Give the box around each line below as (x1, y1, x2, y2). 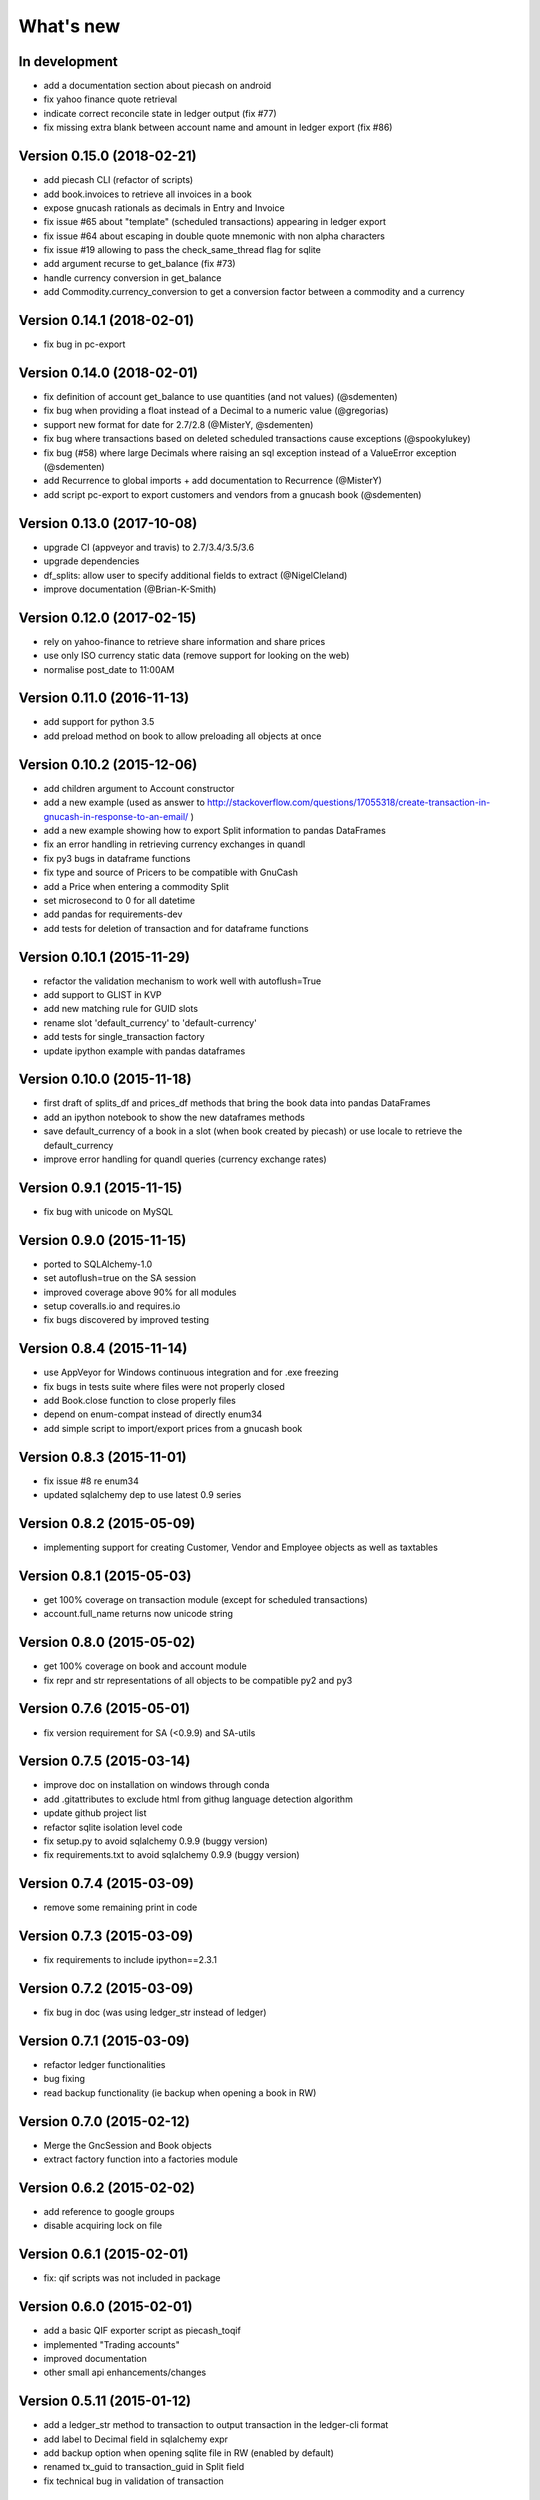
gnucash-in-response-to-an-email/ (43, 810, 189, 822)
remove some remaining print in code (43, 1901, 198, 1914)
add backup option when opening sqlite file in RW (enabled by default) (43, 2447, 335, 2459)
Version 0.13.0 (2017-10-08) (18, 515, 198, 532)
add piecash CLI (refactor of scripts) (43, 174, 194, 186)
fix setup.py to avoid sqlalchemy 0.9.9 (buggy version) (43, 1835, 269, 1847)
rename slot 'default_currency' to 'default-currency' (43, 1016, 257, 1029)
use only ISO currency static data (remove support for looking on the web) (43, 650, 350, 662)
